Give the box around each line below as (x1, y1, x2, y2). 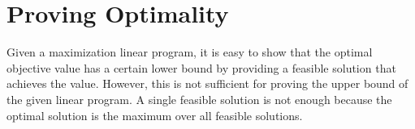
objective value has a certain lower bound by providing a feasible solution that (6, 59, 396, 76)
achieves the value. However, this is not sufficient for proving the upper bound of (6, 75, 409, 92)
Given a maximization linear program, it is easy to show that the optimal (6, 44, 373, 60)
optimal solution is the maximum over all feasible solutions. (6, 106, 303, 123)
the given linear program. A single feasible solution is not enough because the (6, 90, 392, 107)
